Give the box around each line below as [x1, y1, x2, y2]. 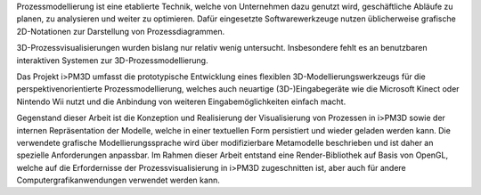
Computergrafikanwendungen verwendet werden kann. [16, 175, 220, 186]
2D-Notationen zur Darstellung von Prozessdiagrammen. [16, 26, 225, 37]
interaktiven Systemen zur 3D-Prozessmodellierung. [16, 54, 208, 66]
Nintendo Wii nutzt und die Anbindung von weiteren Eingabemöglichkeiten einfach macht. [16, 96, 346, 107]
